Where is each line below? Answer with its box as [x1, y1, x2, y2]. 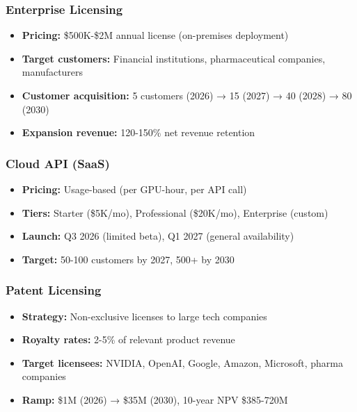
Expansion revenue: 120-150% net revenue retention [22, 125, 255, 140]
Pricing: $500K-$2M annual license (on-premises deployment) [22, 28, 289, 42]
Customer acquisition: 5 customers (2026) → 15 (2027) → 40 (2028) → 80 [22, 88, 352, 102]
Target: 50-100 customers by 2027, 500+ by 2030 [22, 252, 235, 266]
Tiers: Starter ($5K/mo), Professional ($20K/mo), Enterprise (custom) [22, 205, 328, 220]
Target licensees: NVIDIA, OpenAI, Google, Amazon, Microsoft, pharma [22, 355, 343, 370]
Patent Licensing [6, 281, 102, 299]
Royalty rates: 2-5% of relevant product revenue [22, 332, 235, 347]
